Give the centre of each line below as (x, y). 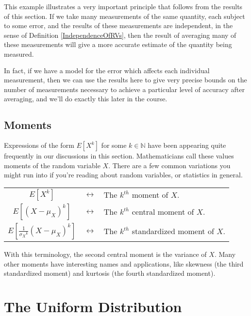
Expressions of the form (39, 145)
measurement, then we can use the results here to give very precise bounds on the (125, 80)
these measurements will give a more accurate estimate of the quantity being (118, 44)
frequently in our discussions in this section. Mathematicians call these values (119, 156)
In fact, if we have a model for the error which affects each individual (107, 70)
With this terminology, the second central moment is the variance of (105, 254)
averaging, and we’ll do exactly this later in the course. (86, 99)
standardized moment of (173, 231)
